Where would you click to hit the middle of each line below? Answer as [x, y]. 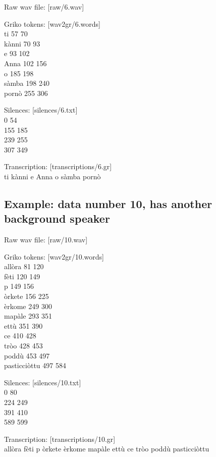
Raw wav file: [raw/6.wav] [44, 7]
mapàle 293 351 [28, 316]
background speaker [57, 218]
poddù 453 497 [27, 355]
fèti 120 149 [22, 276]
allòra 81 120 [24, 266]
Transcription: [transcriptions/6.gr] [58, 166]
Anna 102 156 [25, 63]
